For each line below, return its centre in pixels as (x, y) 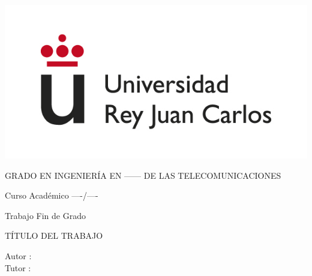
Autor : (18, 255)
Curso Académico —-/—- (52, 195)
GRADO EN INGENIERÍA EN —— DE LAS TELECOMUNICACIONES (143, 175)
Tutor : (18, 267)
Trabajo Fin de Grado (45, 215)
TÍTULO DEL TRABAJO (54, 235)
